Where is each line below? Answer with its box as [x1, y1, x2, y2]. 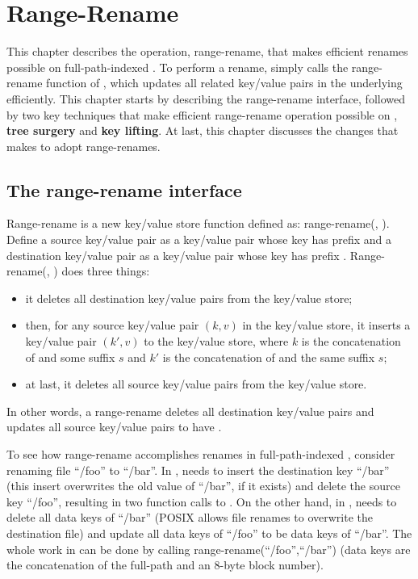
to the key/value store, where [144, 333, 289, 350]
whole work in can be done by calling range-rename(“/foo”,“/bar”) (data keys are [6, 540, 411, 557]
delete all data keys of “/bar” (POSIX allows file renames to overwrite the [6, 509, 373, 526]
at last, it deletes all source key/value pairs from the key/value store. [25, 376, 367, 392]
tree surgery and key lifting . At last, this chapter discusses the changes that [6, 122, 399, 139]
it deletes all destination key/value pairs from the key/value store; [25, 289, 353, 306]
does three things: [61, 262, 150, 279]
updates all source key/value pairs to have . [6, 418, 222, 435]
